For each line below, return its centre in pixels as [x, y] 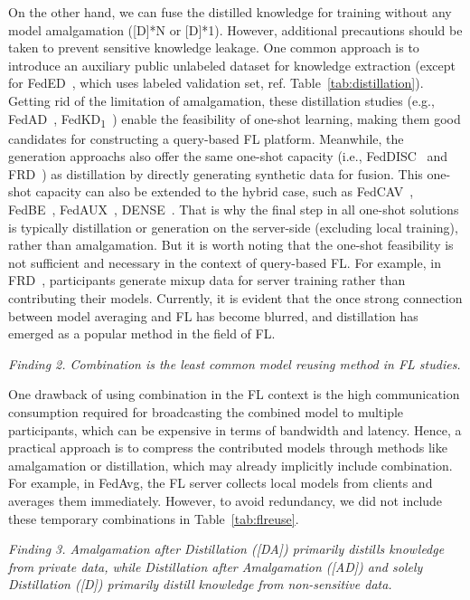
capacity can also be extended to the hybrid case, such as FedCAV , [225, 191]
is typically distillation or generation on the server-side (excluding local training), [233, 227]
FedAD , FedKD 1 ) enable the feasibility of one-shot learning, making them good [235, 119]
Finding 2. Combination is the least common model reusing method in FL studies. [235, 363]
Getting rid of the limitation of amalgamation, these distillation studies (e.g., [221, 100]
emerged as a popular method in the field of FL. [142, 333]
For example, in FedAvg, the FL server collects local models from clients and [221, 483]
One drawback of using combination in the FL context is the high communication [234, 394]
